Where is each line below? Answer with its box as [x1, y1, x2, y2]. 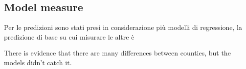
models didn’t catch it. [4, 57, 72, 67]
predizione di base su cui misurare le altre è [4, 31, 134, 41]
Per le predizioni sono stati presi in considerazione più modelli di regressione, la [4, 22, 243, 32]
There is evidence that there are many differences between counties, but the [4, 48, 231, 58]
